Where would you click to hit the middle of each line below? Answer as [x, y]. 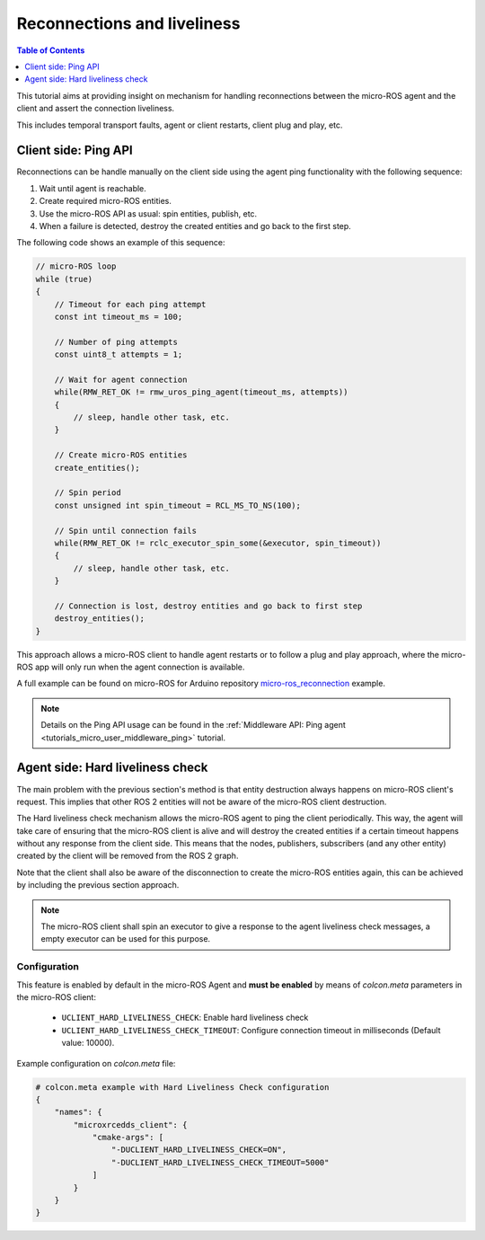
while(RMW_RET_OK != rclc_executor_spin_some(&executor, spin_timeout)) [218, 543]
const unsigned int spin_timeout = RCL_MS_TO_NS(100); [177, 505]
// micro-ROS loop [76, 266]
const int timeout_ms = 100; [119, 316]
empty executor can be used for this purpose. [126, 939]
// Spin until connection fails [126, 531]
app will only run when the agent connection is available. [140, 667]
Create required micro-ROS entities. [106, 201]
